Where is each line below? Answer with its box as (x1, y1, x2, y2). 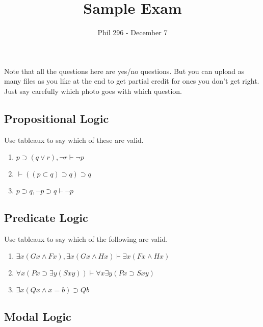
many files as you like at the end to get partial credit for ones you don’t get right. (4, 76, 259, 86)
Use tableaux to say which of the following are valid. (4, 233, 168, 244)
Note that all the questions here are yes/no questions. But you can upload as (4, 65, 245, 76)
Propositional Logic (4, 110, 109, 126)
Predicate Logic (4, 209, 88, 225)
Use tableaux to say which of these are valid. (4, 134, 144, 145)
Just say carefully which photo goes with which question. (4, 85, 182, 96)
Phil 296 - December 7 (97, 27, 168, 38)
